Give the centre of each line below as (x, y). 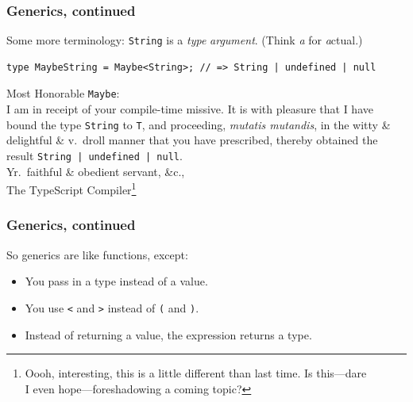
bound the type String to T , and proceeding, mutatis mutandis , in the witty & (199, 124)
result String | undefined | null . (95, 155)
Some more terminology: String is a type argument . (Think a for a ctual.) (185, 40)
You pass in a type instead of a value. (116, 281)
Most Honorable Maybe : (63, 93)
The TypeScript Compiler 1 (71, 188)
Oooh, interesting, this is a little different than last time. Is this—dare (196, 373)
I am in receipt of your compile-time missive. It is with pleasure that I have (190, 109)
